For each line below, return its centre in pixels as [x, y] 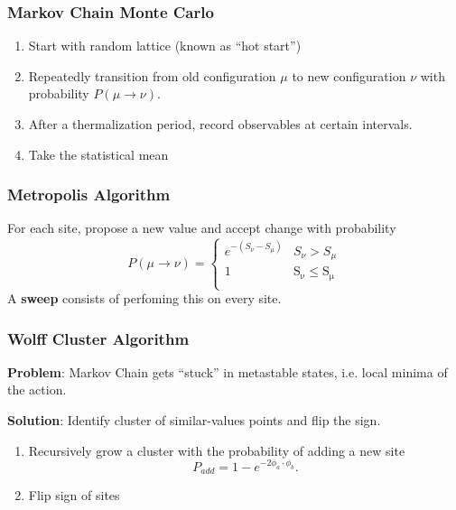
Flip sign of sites [74, 495]
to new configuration [349, 75]
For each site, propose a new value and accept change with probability [202, 228]
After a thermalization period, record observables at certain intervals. [220, 124]
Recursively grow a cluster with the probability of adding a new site [217, 450]
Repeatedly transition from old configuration [152, 75]
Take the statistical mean [98, 154]
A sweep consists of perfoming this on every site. [144, 298]
